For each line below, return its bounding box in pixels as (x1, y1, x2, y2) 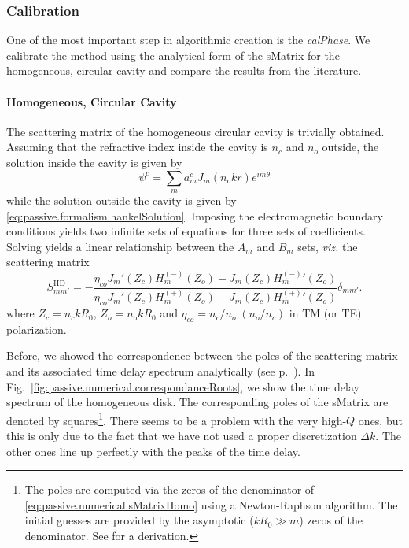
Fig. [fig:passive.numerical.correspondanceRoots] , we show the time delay (6, 378, 359, 394)
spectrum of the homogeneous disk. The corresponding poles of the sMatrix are (6, 394, 389, 410)
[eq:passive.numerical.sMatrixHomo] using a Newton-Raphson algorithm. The (24, 496, 398, 513)
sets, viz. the (297, 238, 358, 254)
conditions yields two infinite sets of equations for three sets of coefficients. (6, 223, 366, 239)
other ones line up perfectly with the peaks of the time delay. (6, 442, 300, 459)
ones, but (358, 412, 403, 428)
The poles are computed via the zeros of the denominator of (24, 481, 315, 498)
